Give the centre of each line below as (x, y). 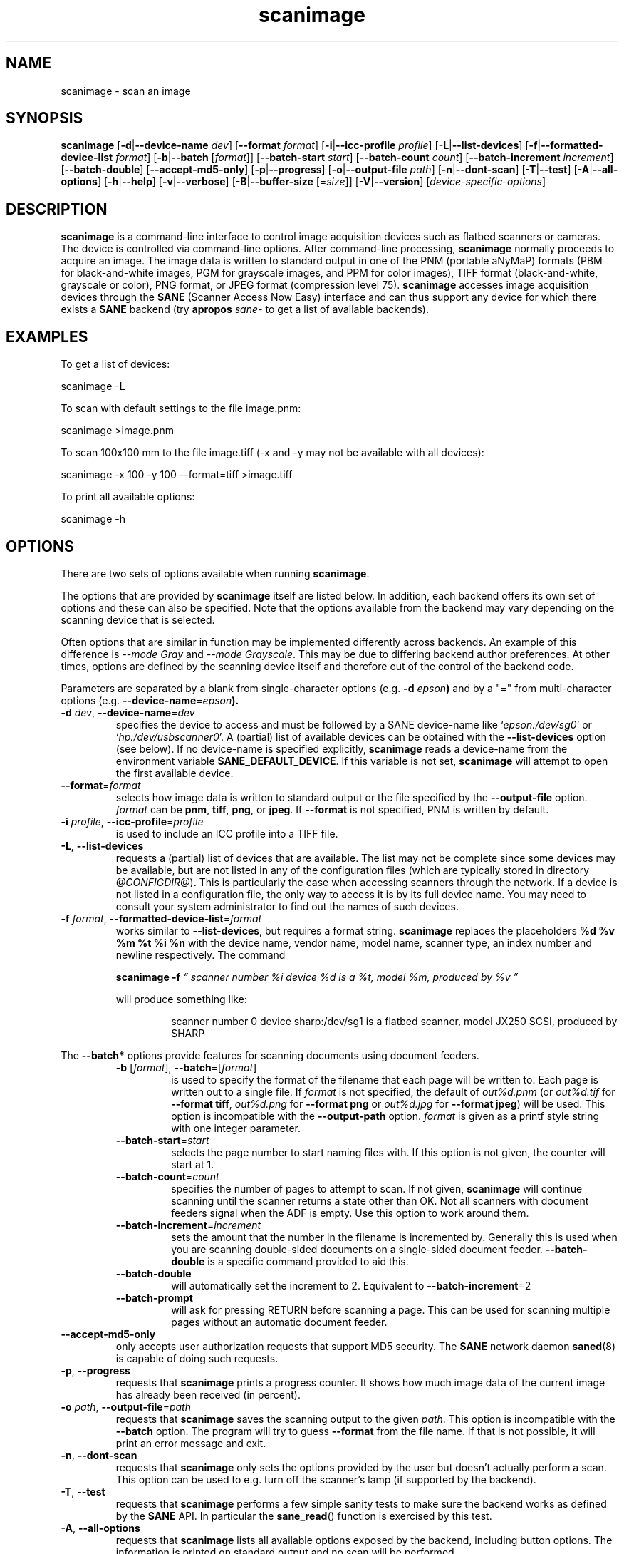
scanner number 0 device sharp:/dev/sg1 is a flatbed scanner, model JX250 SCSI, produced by (394, 1021)
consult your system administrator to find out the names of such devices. (287, 906)
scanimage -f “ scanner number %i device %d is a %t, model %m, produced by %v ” (317, 977)
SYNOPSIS (45, 118)
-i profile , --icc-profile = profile (132, 821)
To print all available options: (128, 497)
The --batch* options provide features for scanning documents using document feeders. (270, 1055)
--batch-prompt (154, 1297)
